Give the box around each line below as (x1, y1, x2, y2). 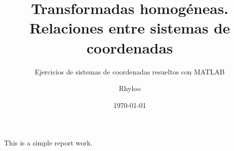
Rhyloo (119, 83, 141, 93)
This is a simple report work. (4, 137, 93, 148)
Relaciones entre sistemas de (29, 17, 231, 38)
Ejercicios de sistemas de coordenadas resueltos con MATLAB (34, 66, 225, 76)
